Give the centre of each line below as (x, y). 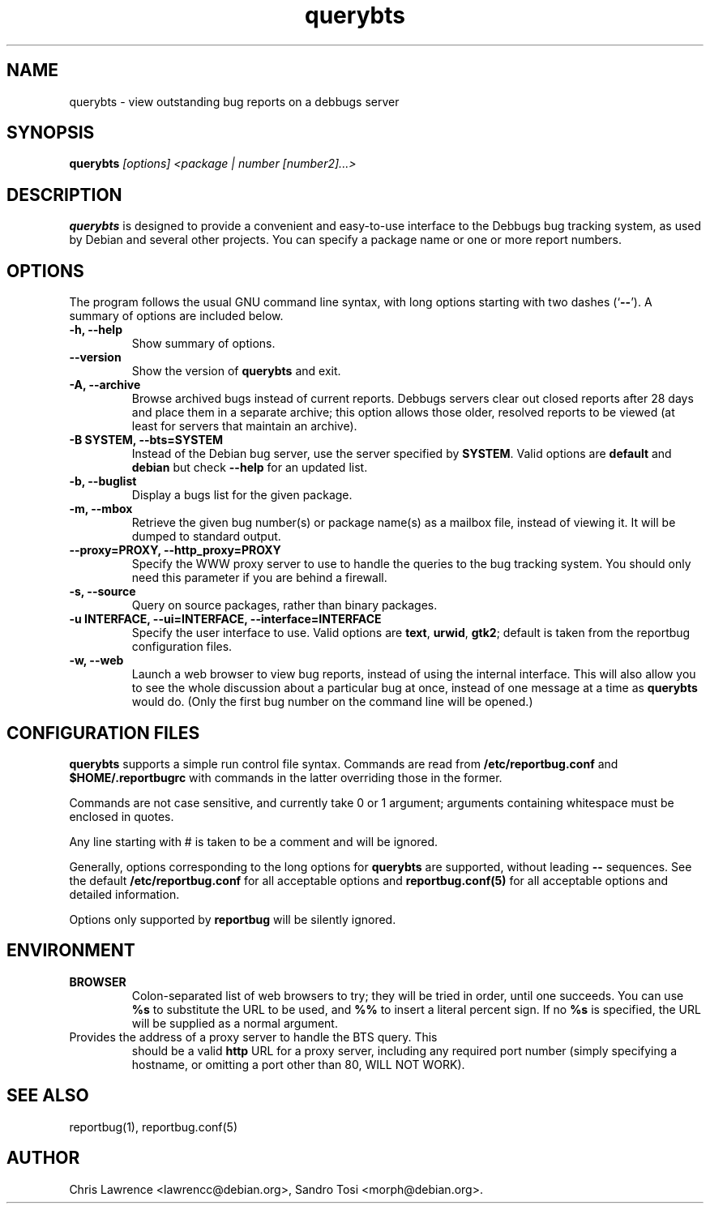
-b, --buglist (103, 481)
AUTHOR (43, 1158)
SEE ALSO (48, 1096)
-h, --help (96, 330)
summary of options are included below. (176, 316)
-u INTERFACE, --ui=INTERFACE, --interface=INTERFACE (225, 619)
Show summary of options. (203, 344)
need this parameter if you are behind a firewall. (259, 578)
